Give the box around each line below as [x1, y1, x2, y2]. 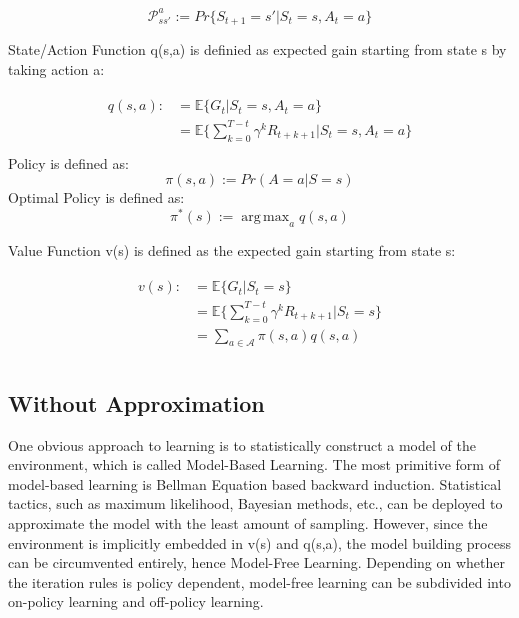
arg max [241, 209, 290, 224]
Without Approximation [8, 387, 265, 418]
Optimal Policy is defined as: [8, 187, 185, 208]
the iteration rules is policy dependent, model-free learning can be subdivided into [8, 571, 511, 592]
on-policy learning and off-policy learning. [8, 591, 264, 612]
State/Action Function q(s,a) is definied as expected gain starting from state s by [8, 38, 507, 59]
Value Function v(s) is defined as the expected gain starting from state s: [8, 239, 456, 260]
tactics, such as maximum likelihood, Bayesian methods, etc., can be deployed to [8, 493, 503, 514]
